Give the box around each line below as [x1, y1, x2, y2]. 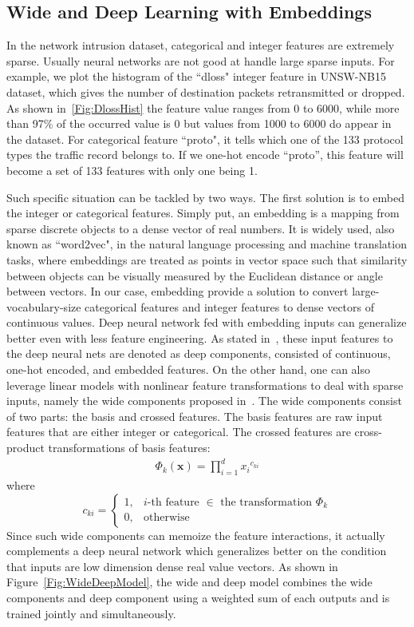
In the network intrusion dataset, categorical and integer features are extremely [6, 37, 395, 54]
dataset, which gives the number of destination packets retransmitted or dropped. [6, 83, 405, 100]
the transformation [220, 496, 313, 508]
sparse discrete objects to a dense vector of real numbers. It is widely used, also [6, 220, 395, 236]
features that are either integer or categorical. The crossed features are [6, 423, 351, 440]
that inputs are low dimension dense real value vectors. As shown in [6, 558, 338, 574]
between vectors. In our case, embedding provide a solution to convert [6, 283, 349, 300]
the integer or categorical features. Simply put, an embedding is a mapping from [6, 204, 400, 221]
